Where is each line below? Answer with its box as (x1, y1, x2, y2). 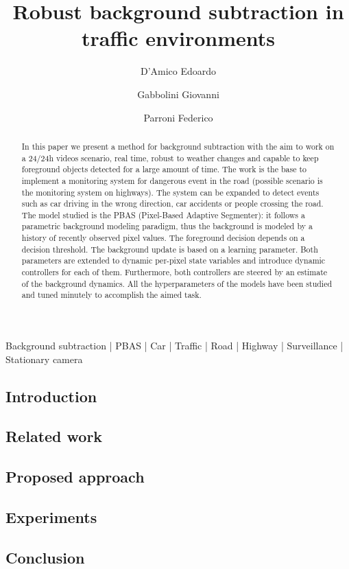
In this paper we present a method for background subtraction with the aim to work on (21, 140, 335, 152)
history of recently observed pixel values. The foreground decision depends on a (21, 232, 305, 244)
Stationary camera (5, 351, 83, 366)
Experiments (5, 507, 97, 527)
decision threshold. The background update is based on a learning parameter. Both (21, 243, 318, 255)
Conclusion (5, 546, 85, 568)
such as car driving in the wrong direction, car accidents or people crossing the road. (21, 198, 324, 209)
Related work (5, 426, 103, 447)
